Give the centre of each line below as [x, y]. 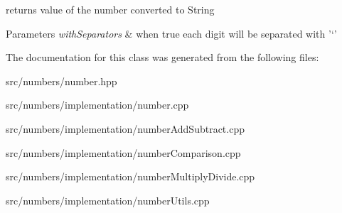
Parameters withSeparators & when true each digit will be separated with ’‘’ [171, 33]
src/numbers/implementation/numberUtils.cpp [108, 200]
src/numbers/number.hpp [62, 81]
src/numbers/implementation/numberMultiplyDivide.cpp [130, 176]
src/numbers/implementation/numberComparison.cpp [123, 152]
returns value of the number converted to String [110, 9]
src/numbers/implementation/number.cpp [97, 105]
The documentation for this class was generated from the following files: [162, 57]
